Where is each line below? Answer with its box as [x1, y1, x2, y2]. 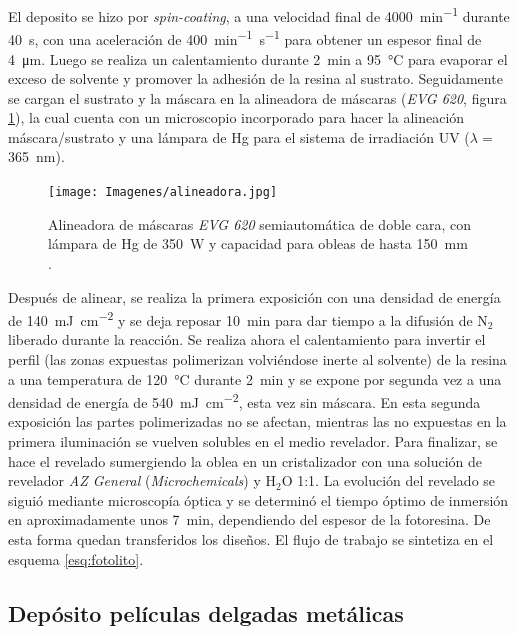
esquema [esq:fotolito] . [8, 548, 144, 569]
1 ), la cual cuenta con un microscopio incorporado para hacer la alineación [8, 107, 465, 128]
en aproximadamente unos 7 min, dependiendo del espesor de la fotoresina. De [8, 509, 491, 530]
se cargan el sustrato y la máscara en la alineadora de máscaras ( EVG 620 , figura [8, 87, 507, 108]
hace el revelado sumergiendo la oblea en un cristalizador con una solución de [8, 450, 483, 471]
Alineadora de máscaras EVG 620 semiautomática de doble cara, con [48, 213, 471, 234]
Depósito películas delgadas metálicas [8, 597, 404, 628]
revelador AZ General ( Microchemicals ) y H [8, 470, 276, 491]
